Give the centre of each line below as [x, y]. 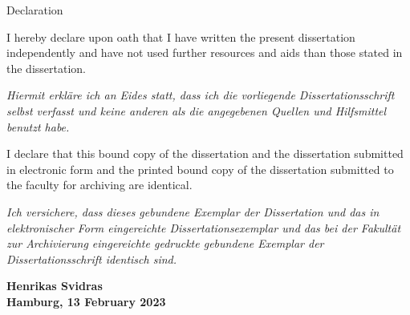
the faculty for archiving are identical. [99, 185]
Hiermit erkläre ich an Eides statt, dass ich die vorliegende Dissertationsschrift [201, 95]
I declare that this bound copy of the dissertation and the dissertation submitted [205, 153]
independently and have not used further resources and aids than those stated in [205, 52]
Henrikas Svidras [55, 286]
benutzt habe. [38, 126]
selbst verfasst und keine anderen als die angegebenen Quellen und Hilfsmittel [197, 110]
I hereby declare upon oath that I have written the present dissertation [181, 36]
